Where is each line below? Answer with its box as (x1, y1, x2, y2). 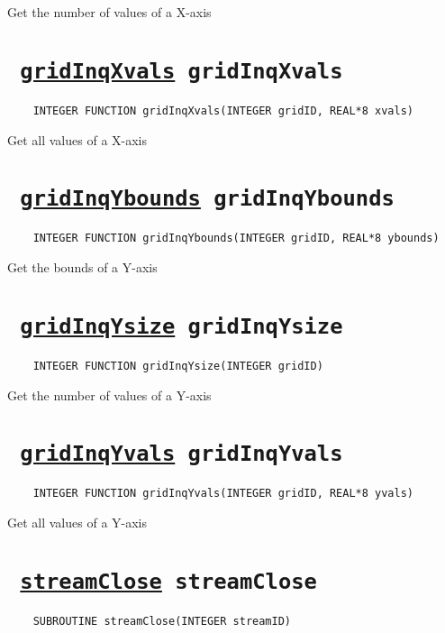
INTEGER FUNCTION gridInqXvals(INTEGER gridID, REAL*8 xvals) (32, 104, 414, 117)
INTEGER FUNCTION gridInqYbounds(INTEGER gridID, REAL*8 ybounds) (32, 232, 440, 245)
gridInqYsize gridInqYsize (20, 313, 343, 339)
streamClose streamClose (20, 568, 317, 594)
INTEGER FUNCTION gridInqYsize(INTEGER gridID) (32, 359, 323, 372)
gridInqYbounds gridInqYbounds (20, 186, 395, 212)
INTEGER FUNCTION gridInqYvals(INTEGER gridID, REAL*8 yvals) (32, 487, 414, 500)
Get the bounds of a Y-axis (7, 258, 158, 276)
